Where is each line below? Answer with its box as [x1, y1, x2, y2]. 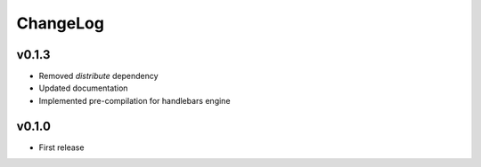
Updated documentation [38, 83, 128, 93]
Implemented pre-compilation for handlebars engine [38, 95, 231, 106]
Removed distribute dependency [38, 71, 159, 82]
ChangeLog [16, 13, 104, 33]
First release [38, 142, 85, 153]
